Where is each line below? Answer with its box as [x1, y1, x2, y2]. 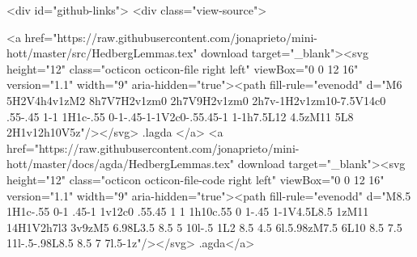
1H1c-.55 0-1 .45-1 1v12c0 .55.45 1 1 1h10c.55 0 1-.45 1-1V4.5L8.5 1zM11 [6, 203, 369, 220]
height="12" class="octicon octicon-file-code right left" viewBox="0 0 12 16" [6, 171, 385, 187]
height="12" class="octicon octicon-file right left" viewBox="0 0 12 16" [6, 60, 359, 77]
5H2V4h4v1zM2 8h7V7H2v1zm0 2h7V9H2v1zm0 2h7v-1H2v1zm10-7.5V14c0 [6, 91, 386, 108]
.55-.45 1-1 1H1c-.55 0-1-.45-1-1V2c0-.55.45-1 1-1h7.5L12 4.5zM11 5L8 [6, 107, 354, 124]
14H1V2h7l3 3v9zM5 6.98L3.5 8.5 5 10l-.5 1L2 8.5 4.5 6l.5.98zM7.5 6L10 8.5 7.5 [6, 218, 402, 235]
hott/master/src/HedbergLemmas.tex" [6, 44, 198, 61]
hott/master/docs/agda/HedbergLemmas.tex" [6, 155, 235, 172]
